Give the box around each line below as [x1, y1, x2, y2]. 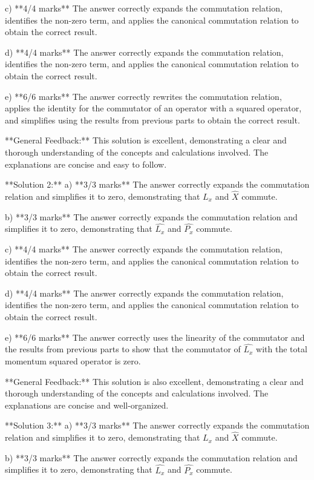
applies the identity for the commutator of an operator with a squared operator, [5, 102, 302, 114]
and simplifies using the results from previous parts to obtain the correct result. [5, 113, 300, 126]
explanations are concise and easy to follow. [5, 157, 167, 170]
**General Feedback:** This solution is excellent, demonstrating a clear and [5, 134, 287, 146]
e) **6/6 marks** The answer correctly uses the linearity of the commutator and [5, 330, 305, 343]
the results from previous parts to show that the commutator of [5, 343, 241, 355]
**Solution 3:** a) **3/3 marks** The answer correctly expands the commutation [5, 419, 310, 432]
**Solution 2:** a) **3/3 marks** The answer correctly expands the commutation [5, 178, 310, 191]
